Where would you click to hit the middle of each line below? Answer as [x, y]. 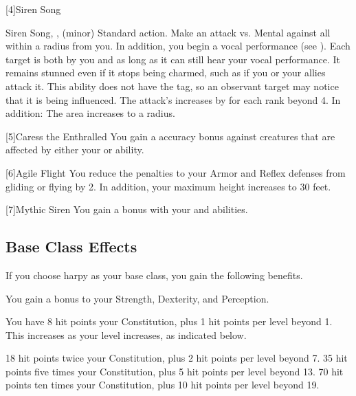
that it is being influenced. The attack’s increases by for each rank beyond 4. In [173, 99]
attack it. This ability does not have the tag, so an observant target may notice [172, 86]
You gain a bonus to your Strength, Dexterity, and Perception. [137, 298]
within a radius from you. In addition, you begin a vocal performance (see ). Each [178, 46]
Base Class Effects [71, 246]
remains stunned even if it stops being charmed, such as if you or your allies [166, 73]
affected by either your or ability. [75, 150]
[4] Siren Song [33, 9]
